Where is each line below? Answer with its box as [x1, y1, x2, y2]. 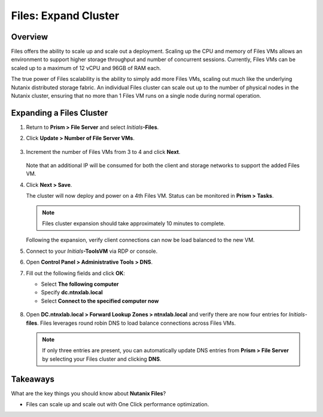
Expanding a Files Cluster [11, 108, 108, 118]
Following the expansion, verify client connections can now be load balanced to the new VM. [26, 237, 255, 244]
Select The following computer [41, 280, 119, 288]
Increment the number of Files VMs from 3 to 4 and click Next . [26, 148, 181, 155]
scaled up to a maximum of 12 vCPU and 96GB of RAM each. [11, 64, 161, 71]
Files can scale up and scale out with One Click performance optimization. [26, 401, 209, 408]
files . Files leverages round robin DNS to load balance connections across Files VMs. [26, 319, 236, 327]
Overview [11, 32, 48, 42]
